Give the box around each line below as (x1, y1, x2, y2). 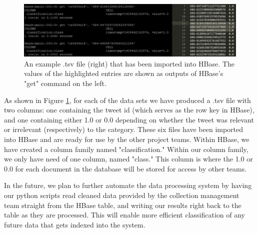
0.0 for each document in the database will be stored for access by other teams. (4, 163, 247, 173)
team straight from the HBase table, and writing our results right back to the (4, 199, 241, 210)
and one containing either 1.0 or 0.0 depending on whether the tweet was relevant (4, 114, 254, 124)
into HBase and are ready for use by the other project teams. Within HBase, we (4, 134, 249, 144)
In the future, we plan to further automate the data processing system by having (4, 180, 252, 190)
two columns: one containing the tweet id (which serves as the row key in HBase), (4, 104, 254, 115)
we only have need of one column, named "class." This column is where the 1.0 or (4, 153, 253, 164)
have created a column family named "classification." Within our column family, (4, 143, 248, 154)
